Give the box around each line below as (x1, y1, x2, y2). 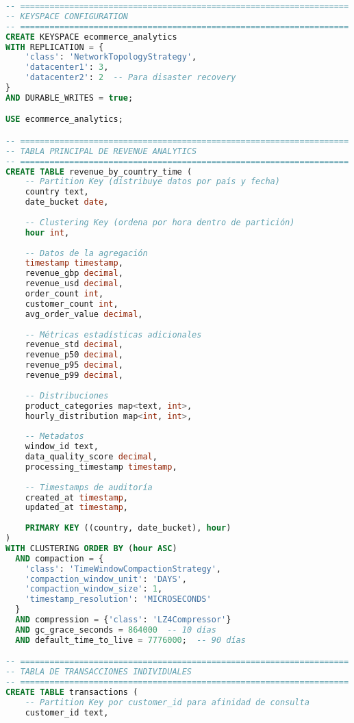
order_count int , (25, 289, 104, 299)
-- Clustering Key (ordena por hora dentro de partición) (25, 217, 295, 227)
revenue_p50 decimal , (25, 350, 123, 360)
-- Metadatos (25, 431, 84, 442)
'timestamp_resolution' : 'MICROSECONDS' (25, 594, 212, 605)
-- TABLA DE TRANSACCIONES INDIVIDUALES (5, 667, 192, 677)
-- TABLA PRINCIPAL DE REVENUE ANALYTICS (5, 146, 197, 156)
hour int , (25, 227, 70, 238)
